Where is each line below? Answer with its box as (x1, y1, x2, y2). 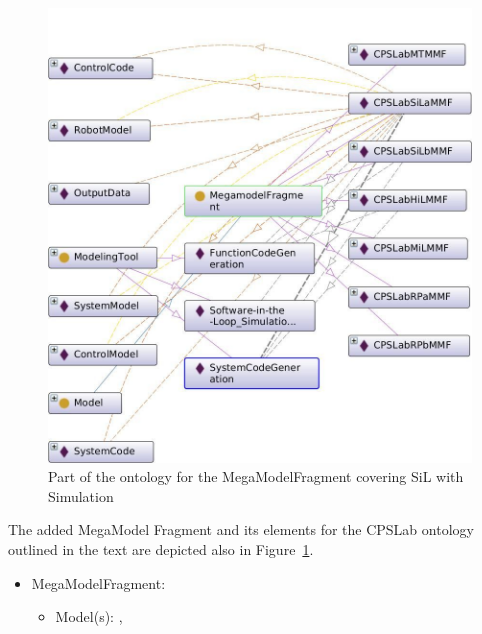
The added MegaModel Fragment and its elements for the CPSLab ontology (8, 519, 474, 540)
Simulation (48, 485, 114, 506)
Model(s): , (55, 606, 123, 627)
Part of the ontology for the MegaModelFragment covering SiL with (48, 466, 464, 487)
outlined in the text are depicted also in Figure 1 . (8, 539, 314, 560)
